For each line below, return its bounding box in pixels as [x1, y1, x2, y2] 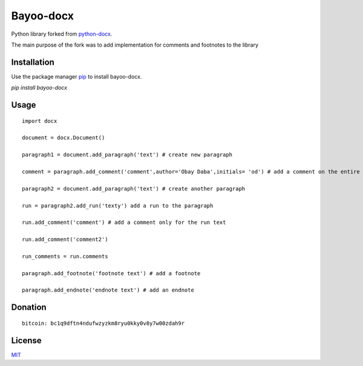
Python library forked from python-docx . [11, 30, 113, 38]
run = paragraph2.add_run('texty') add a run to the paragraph [22, 202, 214, 209]
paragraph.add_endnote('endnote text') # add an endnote [22, 287, 195, 293]
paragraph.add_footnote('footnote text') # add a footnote [22, 270, 201, 276]
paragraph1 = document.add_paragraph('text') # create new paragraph [22, 151, 233, 158]
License [11, 335, 42, 345]
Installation [11, 57, 54, 67]
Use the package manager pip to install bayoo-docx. [11, 73, 142, 80]
